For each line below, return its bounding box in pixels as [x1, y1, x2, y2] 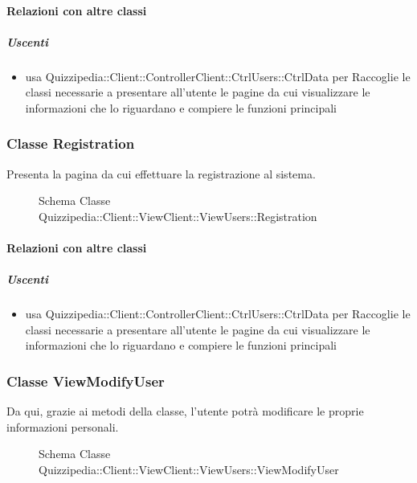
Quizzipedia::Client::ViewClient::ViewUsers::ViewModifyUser [39, 461, 339, 478]
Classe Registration [6, 133, 135, 153]
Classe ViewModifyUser [6, 370, 165, 391]
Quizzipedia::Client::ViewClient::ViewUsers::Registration [39, 207, 317, 224]
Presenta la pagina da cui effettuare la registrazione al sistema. [6, 165, 316, 182]
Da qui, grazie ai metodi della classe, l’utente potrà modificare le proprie [6, 403, 364, 420]
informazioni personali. [6, 418, 119, 435]
